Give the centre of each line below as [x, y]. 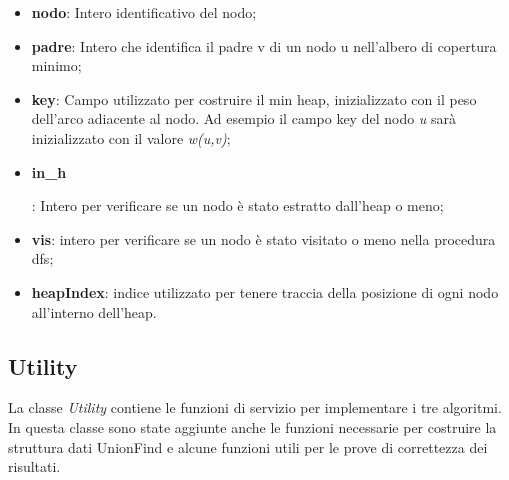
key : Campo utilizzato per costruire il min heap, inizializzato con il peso [254, 98]
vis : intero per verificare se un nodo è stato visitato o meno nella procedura [263, 238]
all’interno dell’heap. [94, 311]
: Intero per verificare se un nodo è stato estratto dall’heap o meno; [237, 205]
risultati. [34, 466]
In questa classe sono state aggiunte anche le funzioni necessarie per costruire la [252, 426]
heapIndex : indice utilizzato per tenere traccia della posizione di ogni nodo [265, 291]
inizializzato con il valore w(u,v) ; [131, 137]
